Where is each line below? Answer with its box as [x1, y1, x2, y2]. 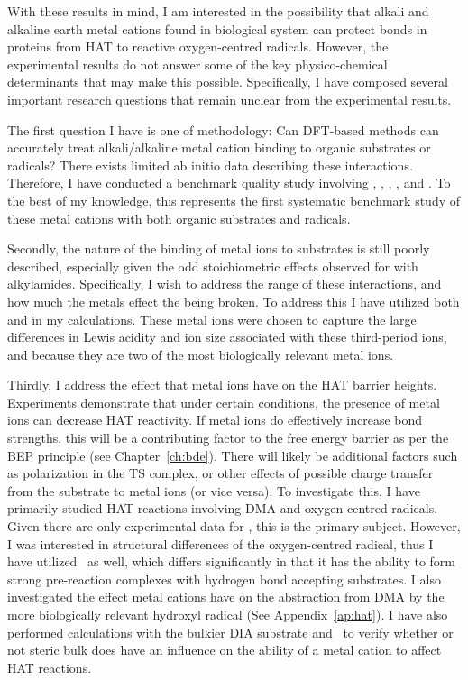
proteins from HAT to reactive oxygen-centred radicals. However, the [7, 37, 389, 56]
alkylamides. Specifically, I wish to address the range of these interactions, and [7, 274, 442, 293]
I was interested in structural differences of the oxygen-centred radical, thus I [7, 534, 434, 553]
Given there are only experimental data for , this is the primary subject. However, [7, 517, 461, 536]
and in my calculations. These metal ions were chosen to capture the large [7, 309, 417, 328]
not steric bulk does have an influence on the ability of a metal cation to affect [7, 640, 442, 659]
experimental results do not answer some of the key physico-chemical [7, 54, 388, 73]
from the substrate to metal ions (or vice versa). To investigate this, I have [7, 481, 420, 500]
